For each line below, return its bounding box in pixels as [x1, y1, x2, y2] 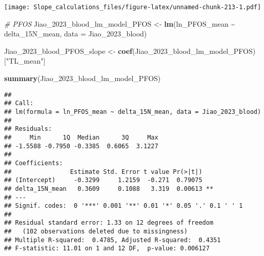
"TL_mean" [6, 55, 44, 66]
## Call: [4, 100, 34, 107]
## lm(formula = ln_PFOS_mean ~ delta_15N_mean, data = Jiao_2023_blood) [4, 108, 261, 115]
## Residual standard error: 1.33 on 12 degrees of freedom [4, 219, 214, 227]
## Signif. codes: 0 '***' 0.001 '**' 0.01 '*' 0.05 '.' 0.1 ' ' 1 [4, 202, 243, 210]
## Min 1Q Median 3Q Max [4, 133, 158, 141]
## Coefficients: [4, 159, 63, 167]
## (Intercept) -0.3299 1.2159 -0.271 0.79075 [4, 176, 202, 184]
